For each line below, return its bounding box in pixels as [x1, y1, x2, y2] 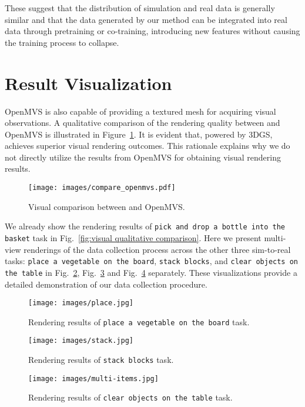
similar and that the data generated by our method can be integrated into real [5, 13, 287, 25]
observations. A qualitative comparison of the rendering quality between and [5, 116, 280, 129]
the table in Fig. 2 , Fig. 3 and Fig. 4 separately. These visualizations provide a [5, 266, 297, 278]
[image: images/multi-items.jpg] [28, 374, 159, 383]
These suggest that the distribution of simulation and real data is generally [5, 2, 275, 14]
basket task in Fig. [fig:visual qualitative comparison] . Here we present [5, 231, 262, 243]
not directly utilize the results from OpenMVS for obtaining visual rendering [5, 151, 281, 163]
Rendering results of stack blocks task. [28, 353, 174, 366]
